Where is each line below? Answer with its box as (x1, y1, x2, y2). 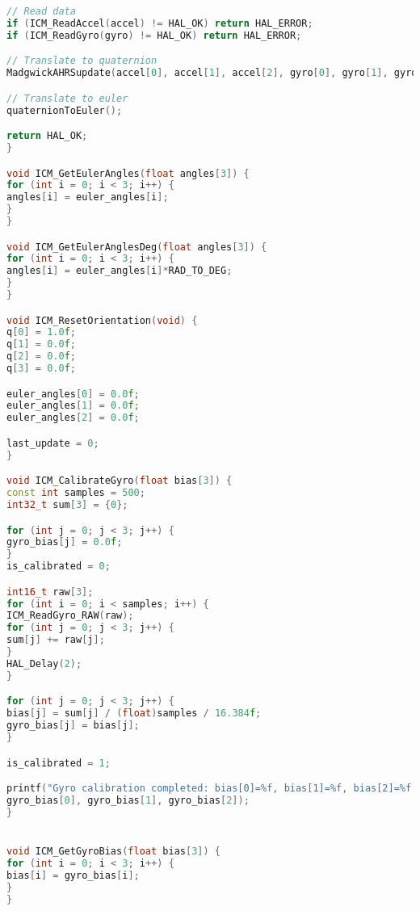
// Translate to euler (6, 92, 128, 104)
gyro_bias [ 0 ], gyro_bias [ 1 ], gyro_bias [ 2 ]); (6, 794, 250, 806)
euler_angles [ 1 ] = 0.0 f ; (6, 400, 140, 412)
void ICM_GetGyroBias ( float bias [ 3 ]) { (6, 846, 220, 857)
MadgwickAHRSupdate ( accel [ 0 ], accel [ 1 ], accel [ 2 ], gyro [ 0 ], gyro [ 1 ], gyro (6, 67, 418, 79)
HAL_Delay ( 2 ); (6, 657, 82, 670)
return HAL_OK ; (6, 130, 88, 142)
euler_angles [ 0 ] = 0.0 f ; (6, 388, 140, 400)
